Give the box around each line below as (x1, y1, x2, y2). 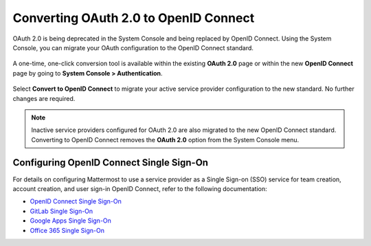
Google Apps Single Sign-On (30, 216, 111, 225)
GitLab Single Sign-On (30, 207, 93, 215)
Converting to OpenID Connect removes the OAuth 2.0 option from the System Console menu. (31, 135, 300, 144)
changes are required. (12, 94, 76, 102)
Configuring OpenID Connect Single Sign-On (12, 157, 209, 168)
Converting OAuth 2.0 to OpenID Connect (12, 10, 255, 25)
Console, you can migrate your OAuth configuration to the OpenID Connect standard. (12, 43, 254, 52)
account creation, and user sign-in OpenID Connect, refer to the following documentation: (12, 184, 267, 192)
